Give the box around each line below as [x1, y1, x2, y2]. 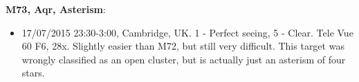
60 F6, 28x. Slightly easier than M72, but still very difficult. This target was [21, 39, 344, 53]
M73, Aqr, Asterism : [6, 2, 106, 16]
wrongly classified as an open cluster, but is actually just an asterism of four [21, 52, 346, 66]
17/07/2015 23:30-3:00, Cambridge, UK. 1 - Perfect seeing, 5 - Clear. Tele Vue [21, 25, 353, 39]
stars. [21, 65, 45, 80]
